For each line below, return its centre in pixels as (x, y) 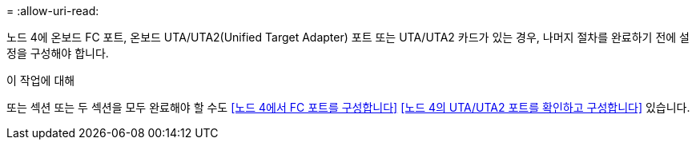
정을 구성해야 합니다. (58, 53)
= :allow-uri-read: (53, 11)
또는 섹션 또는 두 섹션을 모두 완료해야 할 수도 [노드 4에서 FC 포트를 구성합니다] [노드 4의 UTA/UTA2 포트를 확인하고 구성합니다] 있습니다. (348, 107)
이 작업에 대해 (41, 80)
